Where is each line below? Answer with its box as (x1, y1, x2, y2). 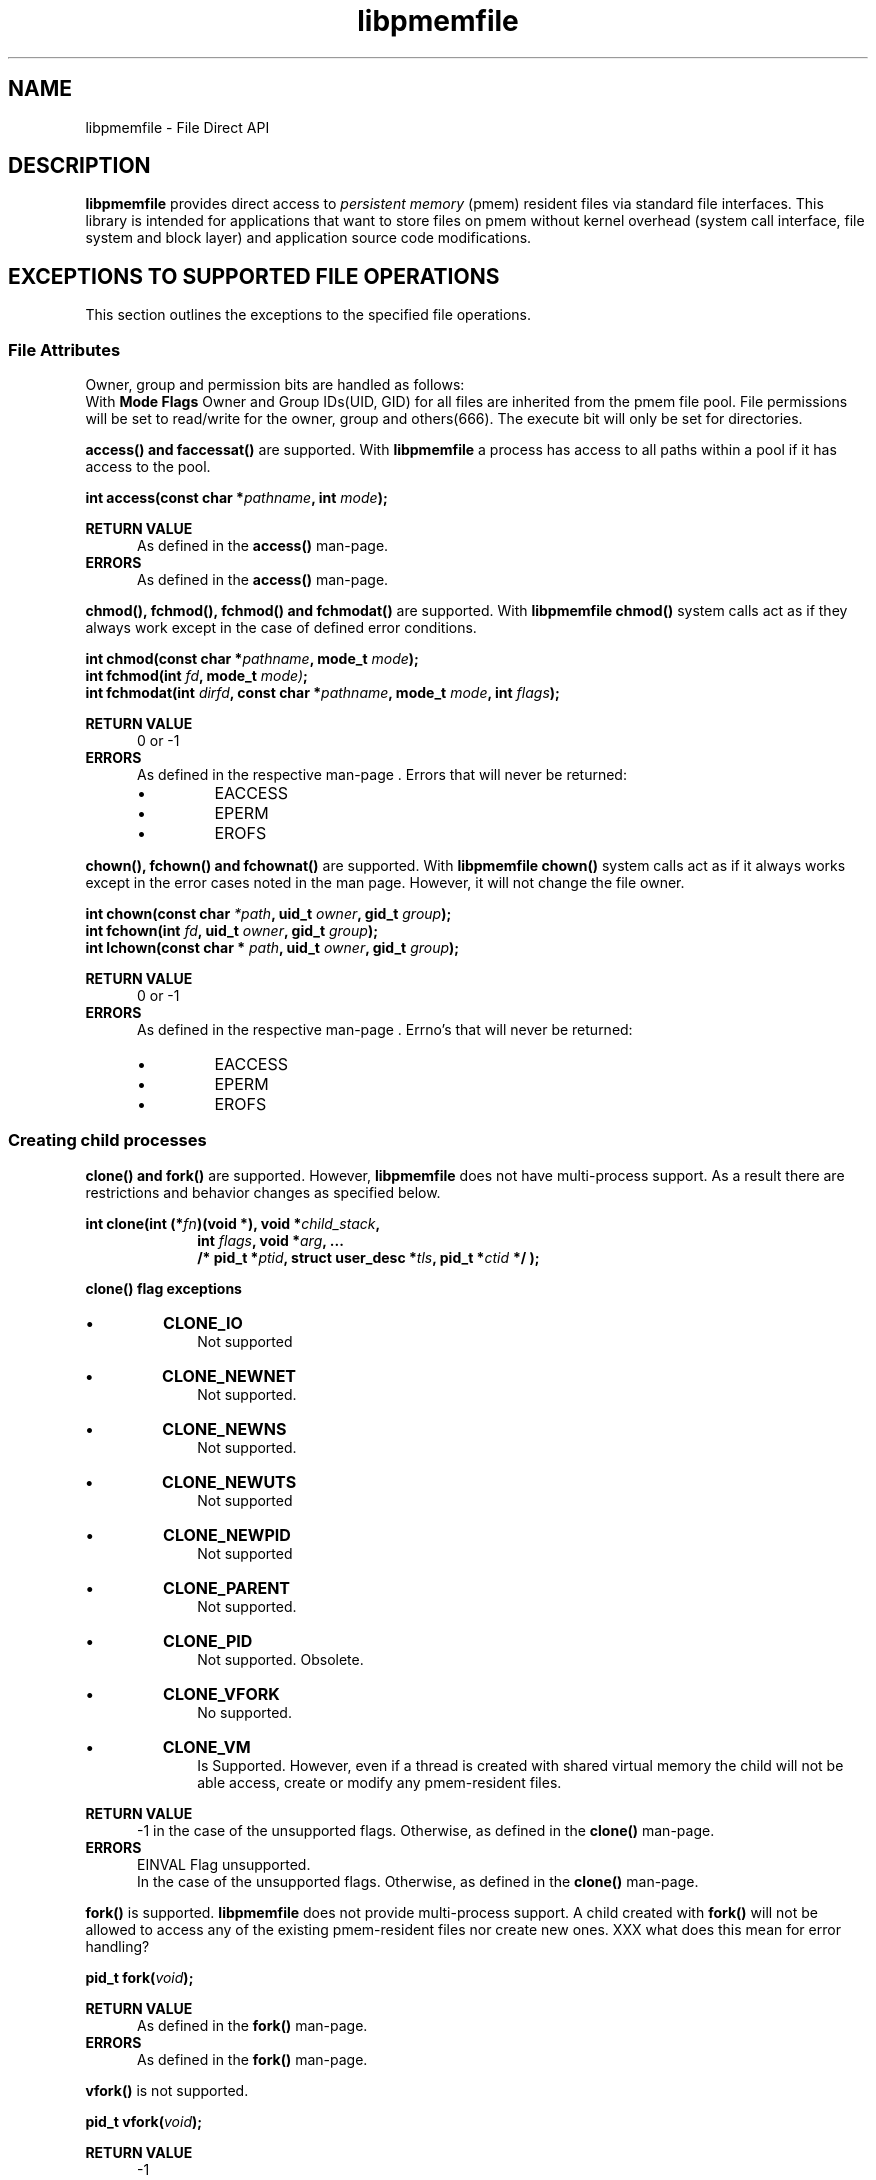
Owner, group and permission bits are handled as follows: (85, 376, 465, 394)
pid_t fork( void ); (85, 1968, 194, 1986)
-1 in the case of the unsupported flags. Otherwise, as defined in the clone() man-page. (137, 1821, 715, 1839)
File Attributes (8, 339, 121, 360)
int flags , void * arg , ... (197, 1231, 344, 1249)
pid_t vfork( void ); (85, 2112, 203, 2130)
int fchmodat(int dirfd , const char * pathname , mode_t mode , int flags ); (85, 684, 560, 702)
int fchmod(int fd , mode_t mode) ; (85, 667, 308, 685)
